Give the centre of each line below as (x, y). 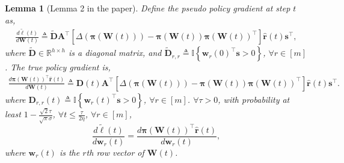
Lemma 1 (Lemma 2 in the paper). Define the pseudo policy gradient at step (148, 8)
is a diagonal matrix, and (115, 53)
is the (69, 152)
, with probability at (254, 99)
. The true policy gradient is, (58, 67)
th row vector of (115, 152)
